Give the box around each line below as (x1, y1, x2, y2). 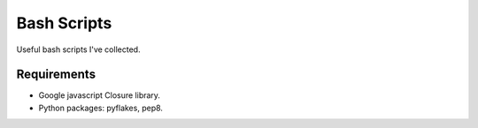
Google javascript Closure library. (38, 90, 161, 101)
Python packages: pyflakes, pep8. (38, 102, 164, 113)
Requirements (16, 67, 96, 82)
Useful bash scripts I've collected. (16, 44, 141, 55)
